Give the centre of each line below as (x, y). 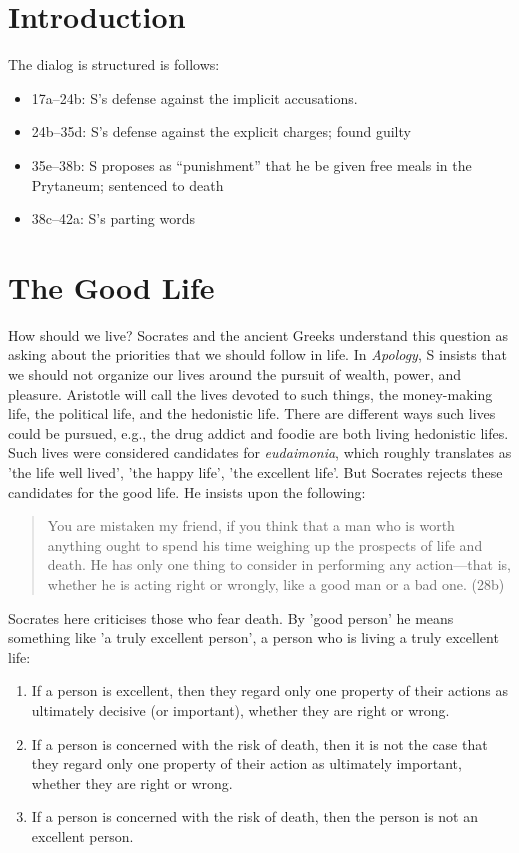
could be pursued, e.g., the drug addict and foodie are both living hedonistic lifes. (258, 432)
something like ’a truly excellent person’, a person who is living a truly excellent (253, 637)
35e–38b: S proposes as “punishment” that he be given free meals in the (251, 164)
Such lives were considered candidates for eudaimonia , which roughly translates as (260, 452)
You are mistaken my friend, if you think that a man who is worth (251, 525)
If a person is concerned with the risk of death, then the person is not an (255, 816)
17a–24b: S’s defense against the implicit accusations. (194, 97)
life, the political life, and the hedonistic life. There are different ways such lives (252, 413)
